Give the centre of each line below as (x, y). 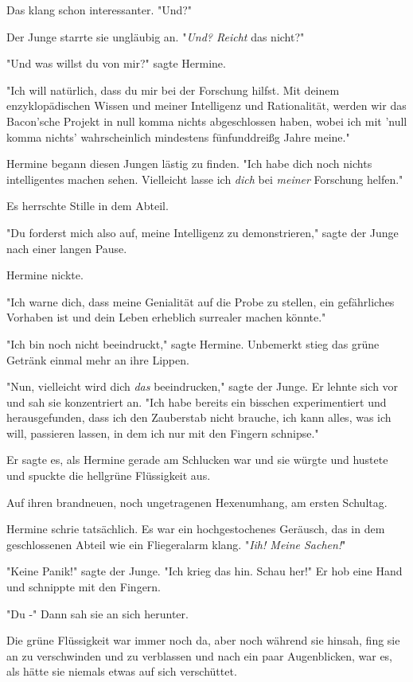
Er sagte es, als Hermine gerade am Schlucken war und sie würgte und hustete (197, 460)
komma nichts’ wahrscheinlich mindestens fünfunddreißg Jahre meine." (178, 136)
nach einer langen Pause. (67, 248)
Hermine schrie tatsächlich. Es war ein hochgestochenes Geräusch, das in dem (196, 529)
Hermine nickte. (45, 275)
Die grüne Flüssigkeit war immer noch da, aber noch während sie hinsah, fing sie (203, 640)
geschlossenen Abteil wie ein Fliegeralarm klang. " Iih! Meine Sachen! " (176, 544)
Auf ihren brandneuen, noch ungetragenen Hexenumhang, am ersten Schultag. (197, 502)
